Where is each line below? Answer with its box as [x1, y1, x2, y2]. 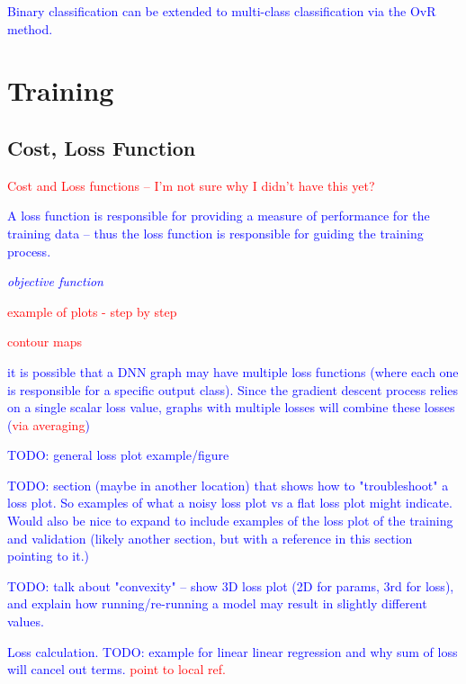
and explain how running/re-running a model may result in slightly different [7, 594, 427, 613]
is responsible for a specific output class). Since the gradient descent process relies [7, 380, 459, 399]
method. [7, 19, 53, 38]
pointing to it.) [7, 546, 90, 565]
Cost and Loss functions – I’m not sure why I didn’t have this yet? [7, 175, 375, 194]
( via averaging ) [7, 415, 90, 434]
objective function [7, 272, 103, 291]
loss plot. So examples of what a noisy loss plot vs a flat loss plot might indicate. [7, 493, 453, 512]
